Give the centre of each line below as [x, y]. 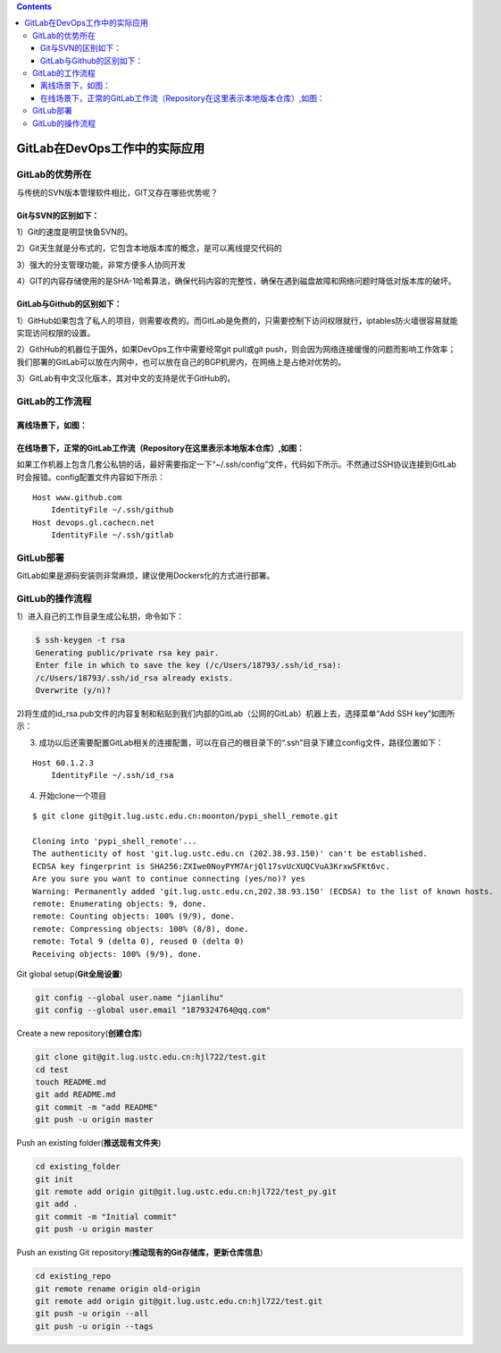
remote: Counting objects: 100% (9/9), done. [134, 916]
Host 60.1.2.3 [63, 763]
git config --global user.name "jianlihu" [129, 998]
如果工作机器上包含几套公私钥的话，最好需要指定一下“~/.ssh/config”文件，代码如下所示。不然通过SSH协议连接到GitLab [237, 464]
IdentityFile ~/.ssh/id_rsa [112, 775]
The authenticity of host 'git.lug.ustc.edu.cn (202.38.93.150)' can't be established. [230, 854]
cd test [52, 1070]
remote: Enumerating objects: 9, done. [120, 904]
